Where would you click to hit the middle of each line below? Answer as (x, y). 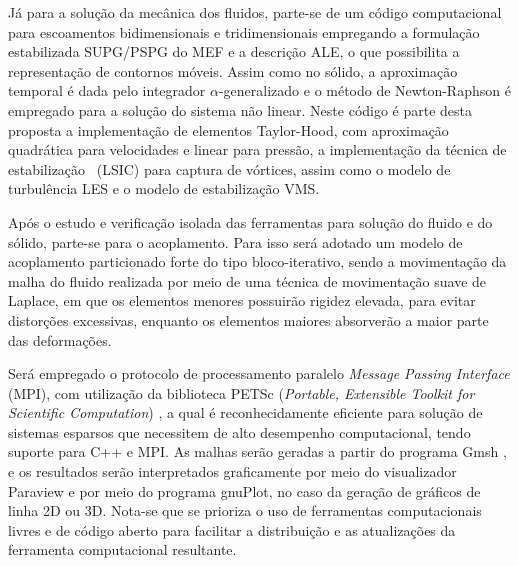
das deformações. (60, 339)
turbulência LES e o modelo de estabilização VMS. (164, 188)
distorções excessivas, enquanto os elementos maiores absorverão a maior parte (248, 319)
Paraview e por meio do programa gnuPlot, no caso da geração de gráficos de (244, 490)
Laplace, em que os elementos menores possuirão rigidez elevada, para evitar (242, 300)
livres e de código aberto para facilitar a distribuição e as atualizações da (232, 529)
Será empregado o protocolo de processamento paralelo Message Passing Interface (259, 373)
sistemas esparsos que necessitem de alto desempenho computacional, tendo (239, 431)
